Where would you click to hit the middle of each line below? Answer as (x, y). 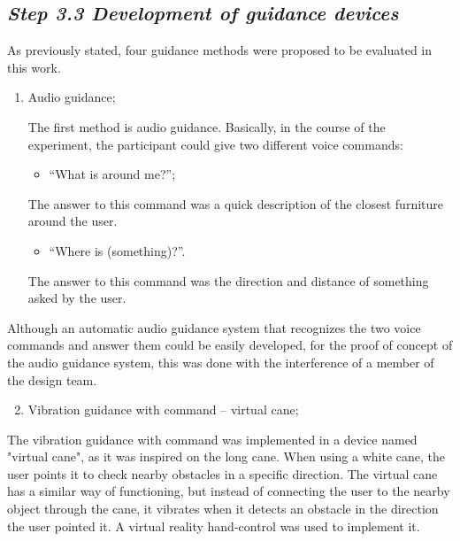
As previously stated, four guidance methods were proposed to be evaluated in (220, 50)
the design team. (52, 379)
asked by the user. (77, 298)
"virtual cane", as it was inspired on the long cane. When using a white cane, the (226, 456)
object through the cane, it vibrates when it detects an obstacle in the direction (223, 509)
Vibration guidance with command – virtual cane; (163, 410)
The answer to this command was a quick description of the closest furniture (235, 203)
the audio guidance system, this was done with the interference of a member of (221, 362)
